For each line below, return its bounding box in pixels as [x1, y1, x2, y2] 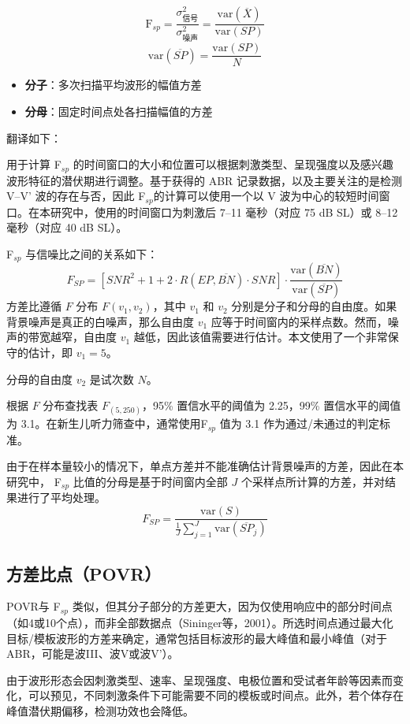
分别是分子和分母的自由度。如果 [231, 298, 397, 314]
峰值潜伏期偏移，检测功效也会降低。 [6, 702, 194, 718]
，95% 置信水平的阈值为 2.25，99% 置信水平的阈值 [141, 397, 401, 414]
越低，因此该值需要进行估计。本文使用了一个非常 [133, 329, 388, 345]
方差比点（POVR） [6, 561, 162, 585]
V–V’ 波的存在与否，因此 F [6, 187, 146, 204]
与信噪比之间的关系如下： [25, 245, 158, 262]
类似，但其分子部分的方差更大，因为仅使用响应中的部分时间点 [72, 598, 393, 614]
